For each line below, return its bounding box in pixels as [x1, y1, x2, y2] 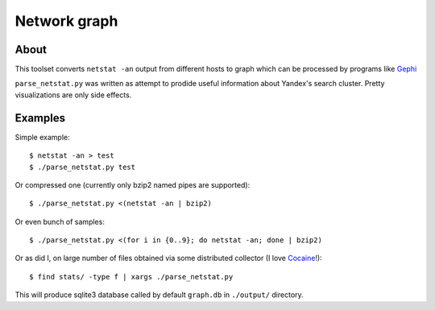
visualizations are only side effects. [14, 89, 132, 100]
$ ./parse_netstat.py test [29, 162, 136, 172]
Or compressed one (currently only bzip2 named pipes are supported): [14, 180, 251, 189]
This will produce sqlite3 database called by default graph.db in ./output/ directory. [14, 290, 304, 300]
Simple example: [14, 132, 70, 142]
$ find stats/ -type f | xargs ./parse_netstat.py [29, 272, 234, 281]
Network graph [14, 12, 118, 30]
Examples [14, 111, 66, 125]
